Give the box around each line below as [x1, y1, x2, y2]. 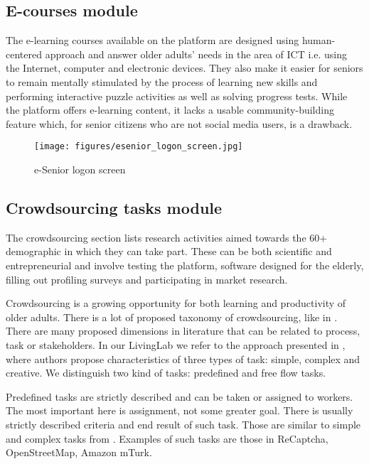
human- [301, 33, 336, 48]
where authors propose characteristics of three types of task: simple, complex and [6, 351, 360, 366]
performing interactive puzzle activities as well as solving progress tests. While [6, 88, 348, 103]
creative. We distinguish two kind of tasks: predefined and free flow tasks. [6, 365, 326, 380]
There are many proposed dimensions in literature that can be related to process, [6, 323, 360, 338]
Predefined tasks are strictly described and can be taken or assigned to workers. [6, 389, 353, 404]
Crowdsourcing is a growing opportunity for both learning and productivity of [6, 296, 346, 311]
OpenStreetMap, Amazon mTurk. [6, 445, 152, 460]
